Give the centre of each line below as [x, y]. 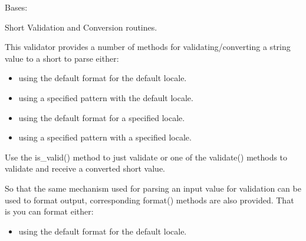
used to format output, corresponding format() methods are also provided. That [149, 200]
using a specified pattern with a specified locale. [105, 137]
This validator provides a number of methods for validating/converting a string [148, 47]
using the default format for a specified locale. [102, 117]
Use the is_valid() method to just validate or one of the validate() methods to [146, 157]
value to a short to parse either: [62, 58]
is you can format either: [49, 211]
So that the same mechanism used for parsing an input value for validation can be [153, 188]
